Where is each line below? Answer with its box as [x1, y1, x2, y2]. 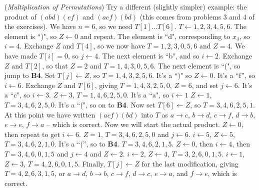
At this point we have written [4, 109, 95, 119]
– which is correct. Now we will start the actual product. [46, 119, 220, 129]
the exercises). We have [4, 21, 76, 31]
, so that [42, 60, 68, 70]
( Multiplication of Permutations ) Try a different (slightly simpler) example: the [4, 1, 247, 11]
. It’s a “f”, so [213, 70, 255, 80]
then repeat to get [4, 128, 60, 139]
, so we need [95, 21, 132, 31]
